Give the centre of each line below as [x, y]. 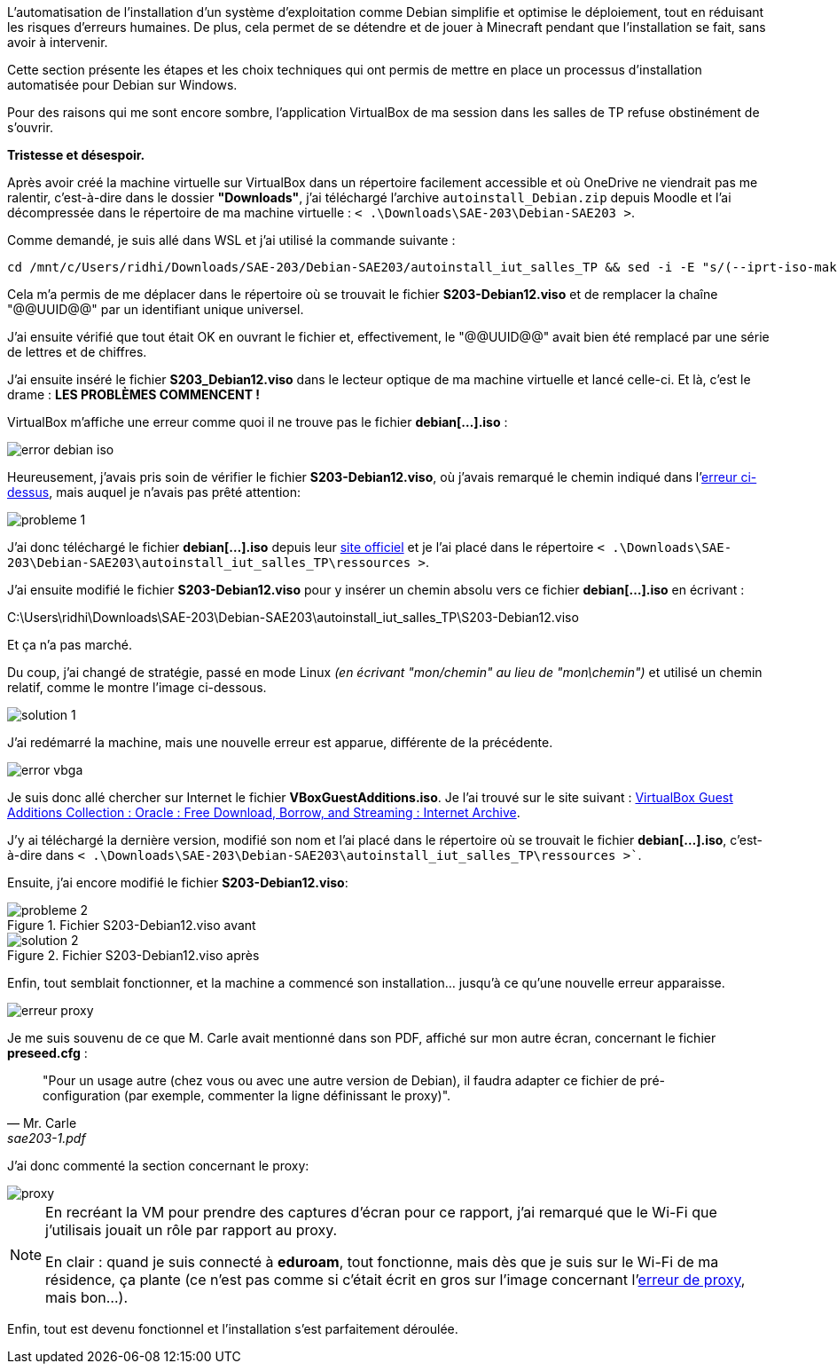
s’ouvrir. [30, 127]
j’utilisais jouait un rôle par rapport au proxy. [192, 1230]
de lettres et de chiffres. [77, 352]
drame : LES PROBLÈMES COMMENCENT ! [134, 394]
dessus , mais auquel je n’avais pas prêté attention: [154, 492]
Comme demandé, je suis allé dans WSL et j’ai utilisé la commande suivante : [231, 240]
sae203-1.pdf [47, 1138]
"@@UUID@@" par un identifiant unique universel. [156, 309]
